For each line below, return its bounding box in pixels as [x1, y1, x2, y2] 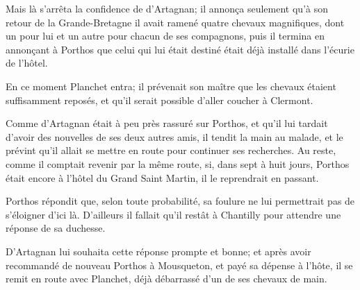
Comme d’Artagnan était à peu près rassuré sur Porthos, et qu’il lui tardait [6, 116, 328, 130]
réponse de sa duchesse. [6, 221, 106, 235]
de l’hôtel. [6, 56, 48, 70]
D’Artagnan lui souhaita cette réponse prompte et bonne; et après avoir [6, 244, 311, 258]
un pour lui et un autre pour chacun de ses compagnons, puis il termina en [6, 28, 325, 43]
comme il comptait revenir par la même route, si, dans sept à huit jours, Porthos [6, 156, 350, 171]
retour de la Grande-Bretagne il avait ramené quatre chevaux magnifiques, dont [6, 15, 345, 29]
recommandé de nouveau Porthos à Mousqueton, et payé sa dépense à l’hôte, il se [6, 257, 353, 272]
